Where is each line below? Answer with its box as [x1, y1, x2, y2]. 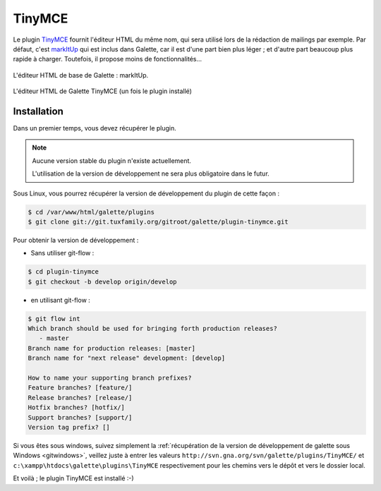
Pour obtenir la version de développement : [13, 236, 139, 244]
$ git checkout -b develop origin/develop [28, 277, 177, 286]
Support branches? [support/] [28, 413, 133, 421]
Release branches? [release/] [28, 394, 133, 401]
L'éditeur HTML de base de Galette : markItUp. [13, 71, 149, 79]
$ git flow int [28, 315, 80, 322]
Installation [13, 105, 64, 117]
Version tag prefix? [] [28, 423, 111, 431]
